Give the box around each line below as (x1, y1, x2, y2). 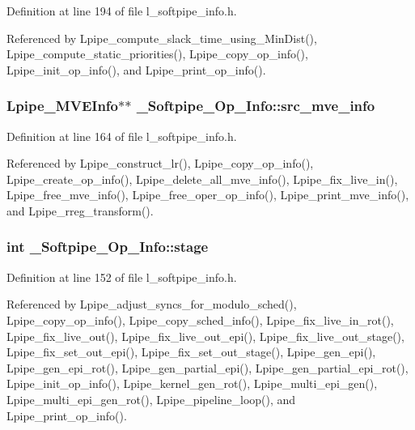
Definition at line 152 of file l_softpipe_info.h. (6, 268, 237, 285)
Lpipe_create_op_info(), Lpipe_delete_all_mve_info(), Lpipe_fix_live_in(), (6, 170, 398, 187)
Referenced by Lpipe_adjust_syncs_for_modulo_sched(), (6, 296, 297, 313)
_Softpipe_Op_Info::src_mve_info (136, 96, 375, 116)
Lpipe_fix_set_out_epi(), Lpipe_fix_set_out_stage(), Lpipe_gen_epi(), (6, 343, 376, 360)
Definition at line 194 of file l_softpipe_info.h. (6, 2, 237, 19)
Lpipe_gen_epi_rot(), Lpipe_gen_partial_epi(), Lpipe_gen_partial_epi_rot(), (6, 359, 409, 376)
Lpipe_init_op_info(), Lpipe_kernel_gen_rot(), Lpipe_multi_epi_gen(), (6, 375, 378, 392)
